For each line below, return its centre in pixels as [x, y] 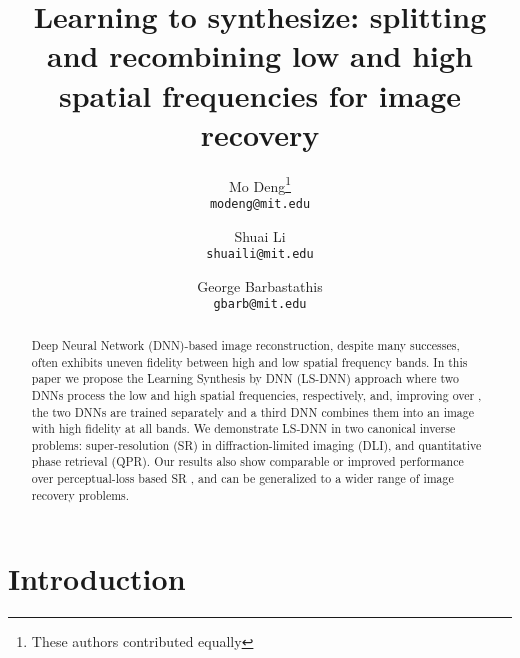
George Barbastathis [260, 285]
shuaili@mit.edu [260, 254]
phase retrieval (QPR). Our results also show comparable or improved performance [247, 461]
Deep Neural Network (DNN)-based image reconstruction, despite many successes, [245, 344]
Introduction [97, 578]
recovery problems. [80, 494]
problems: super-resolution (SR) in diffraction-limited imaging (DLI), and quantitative [256, 444]
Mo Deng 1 [260, 184]
